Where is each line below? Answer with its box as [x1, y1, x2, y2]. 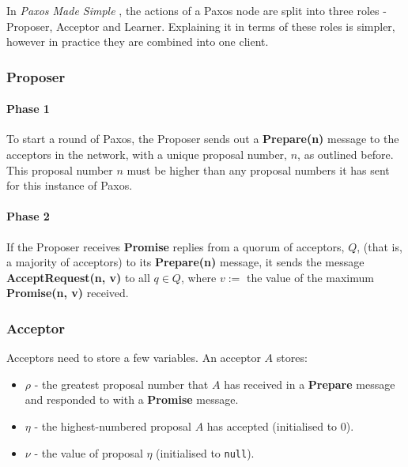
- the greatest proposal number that [34, 375, 209, 392]
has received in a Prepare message [224, 375, 395, 392]
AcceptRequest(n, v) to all [6, 269, 150, 285]
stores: [276, 349, 308, 366]
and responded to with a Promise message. [25, 391, 239, 408]
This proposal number [6, 161, 113, 178]
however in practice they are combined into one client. [6, 33, 269, 50]
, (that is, [357, 238, 402, 254]
